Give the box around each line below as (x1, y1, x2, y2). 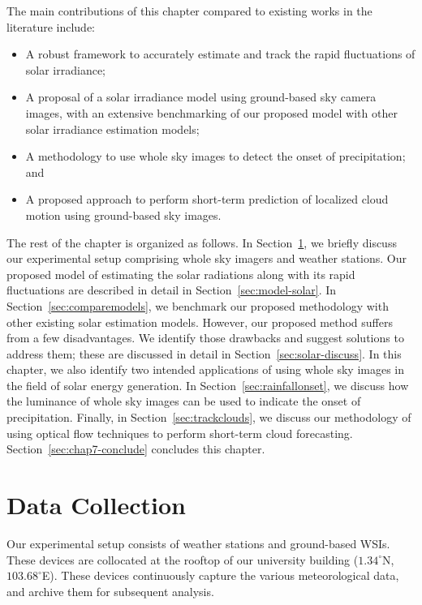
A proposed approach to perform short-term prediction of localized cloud (25, 191, 389, 208)
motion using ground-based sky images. (25, 206, 222, 223)
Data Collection (6, 488, 186, 521)
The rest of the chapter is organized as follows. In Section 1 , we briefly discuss (6, 234, 397, 251)
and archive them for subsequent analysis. (6, 582, 214, 599)
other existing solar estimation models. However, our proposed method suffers (6, 313, 393, 330)
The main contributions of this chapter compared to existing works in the (6, 2, 372, 19)
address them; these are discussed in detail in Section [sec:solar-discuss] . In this (6, 345, 402, 362)
